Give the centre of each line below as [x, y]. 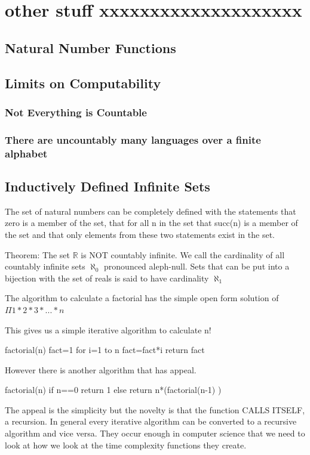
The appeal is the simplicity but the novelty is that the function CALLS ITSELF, [155, 409]
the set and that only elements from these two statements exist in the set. [140, 234]
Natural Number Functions [90, 47]
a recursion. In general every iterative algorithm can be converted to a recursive [151, 421]
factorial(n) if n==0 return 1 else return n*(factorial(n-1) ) [113, 390]
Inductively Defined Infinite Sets [108, 186]
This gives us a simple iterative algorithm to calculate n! [108, 329]
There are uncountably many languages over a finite [133, 139]
